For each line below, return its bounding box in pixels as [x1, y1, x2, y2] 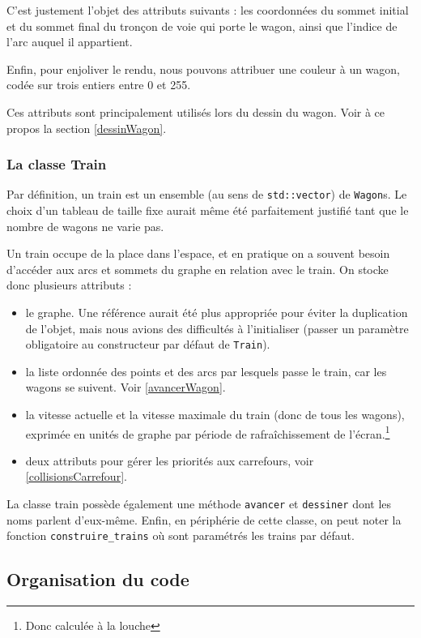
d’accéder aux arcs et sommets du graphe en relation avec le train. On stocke [6, 260, 389, 277]
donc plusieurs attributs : [6, 276, 132, 293]
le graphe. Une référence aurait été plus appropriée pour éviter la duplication [25, 304, 408, 320]
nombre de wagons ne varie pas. [6, 217, 164, 234]
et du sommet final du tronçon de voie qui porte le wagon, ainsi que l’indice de [6, 17, 398, 34]
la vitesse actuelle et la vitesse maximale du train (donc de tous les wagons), [25, 406, 405, 423]
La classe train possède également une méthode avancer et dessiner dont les [6, 495, 392, 512]
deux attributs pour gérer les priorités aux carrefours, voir [25, 452, 314, 469]
